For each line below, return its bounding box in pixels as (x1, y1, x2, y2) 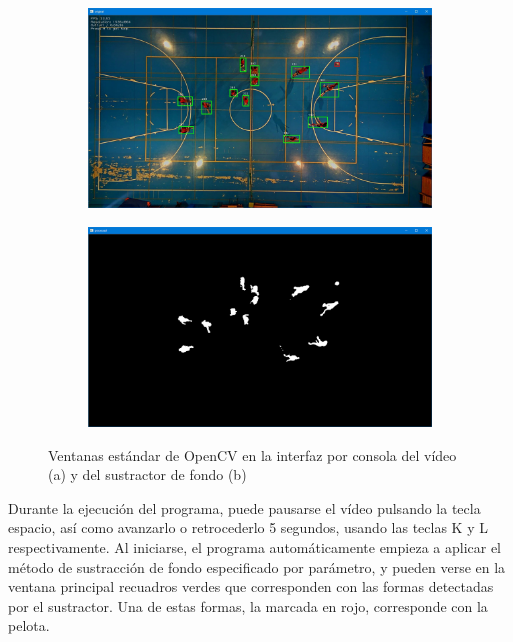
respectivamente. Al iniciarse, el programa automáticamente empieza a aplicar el (8, 537, 502, 557)
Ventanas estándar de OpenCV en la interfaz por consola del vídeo (48, 444, 457, 465)
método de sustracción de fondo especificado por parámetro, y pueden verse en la (8, 556, 506, 577)
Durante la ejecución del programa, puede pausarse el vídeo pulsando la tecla (8, 497, 481, 518)
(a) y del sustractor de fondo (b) (48, 464, 247, 485)
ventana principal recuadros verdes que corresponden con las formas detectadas (8, 576, 494, 597)
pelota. (8, 615, 50, 636)
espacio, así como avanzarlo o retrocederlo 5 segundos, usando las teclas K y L (8, 517, 488, 538)
